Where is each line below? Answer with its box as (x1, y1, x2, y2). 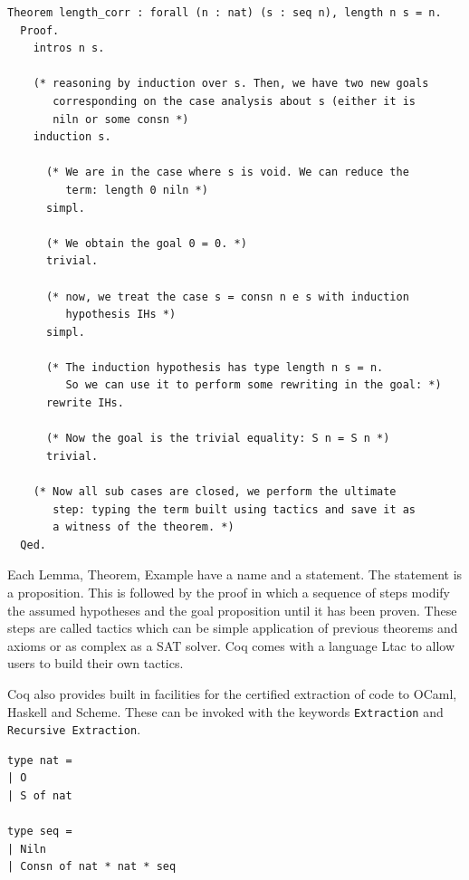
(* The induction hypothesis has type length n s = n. (45, 360, 384, 374)
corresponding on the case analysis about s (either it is (53, 94, 416, 108)
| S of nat (7, 789, 72, 803)
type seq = (7, 825, 72, 838)
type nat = (7, 753, 72, 767)
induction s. (33, 130, 111, 144)
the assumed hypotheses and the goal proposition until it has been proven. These (7, 600, 457, 619)
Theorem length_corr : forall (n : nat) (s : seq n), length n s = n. (7, 6, 442, 19)
